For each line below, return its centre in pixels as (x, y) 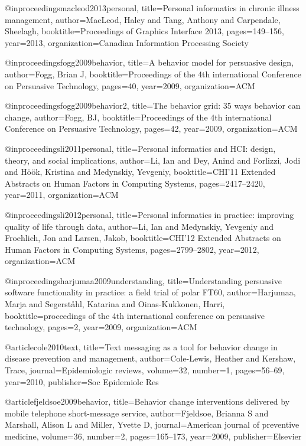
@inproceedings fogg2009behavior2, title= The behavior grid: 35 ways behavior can (153, 105)
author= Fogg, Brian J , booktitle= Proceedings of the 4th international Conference (153, 74)
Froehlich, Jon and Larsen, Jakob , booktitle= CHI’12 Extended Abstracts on (143, 238)
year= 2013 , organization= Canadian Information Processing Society (127, 42)
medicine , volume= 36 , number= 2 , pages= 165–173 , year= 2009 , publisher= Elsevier (153, 436)
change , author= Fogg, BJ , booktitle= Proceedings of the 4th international (138, 117)
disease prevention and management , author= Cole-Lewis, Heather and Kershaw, (150, 358)
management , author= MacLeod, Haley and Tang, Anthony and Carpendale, (143, 19)
